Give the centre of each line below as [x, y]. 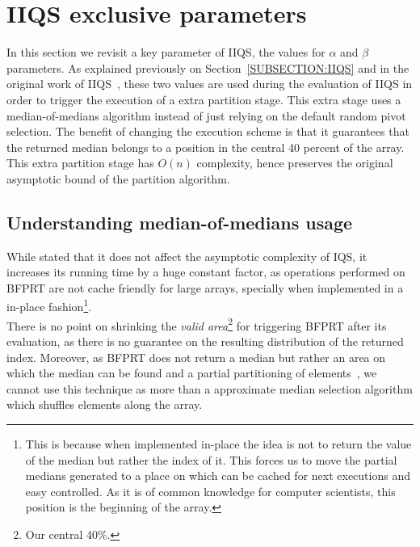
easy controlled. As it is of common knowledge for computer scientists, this [210, 491]
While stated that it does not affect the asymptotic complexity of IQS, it [187, 256]
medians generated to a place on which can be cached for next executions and [218, 475]
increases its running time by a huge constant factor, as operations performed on [206, 272]
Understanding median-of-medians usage [180, 222]
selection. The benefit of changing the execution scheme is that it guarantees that [208, 131]
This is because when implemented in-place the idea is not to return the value [218, 443]
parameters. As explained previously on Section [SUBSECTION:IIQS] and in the [208, 67]
